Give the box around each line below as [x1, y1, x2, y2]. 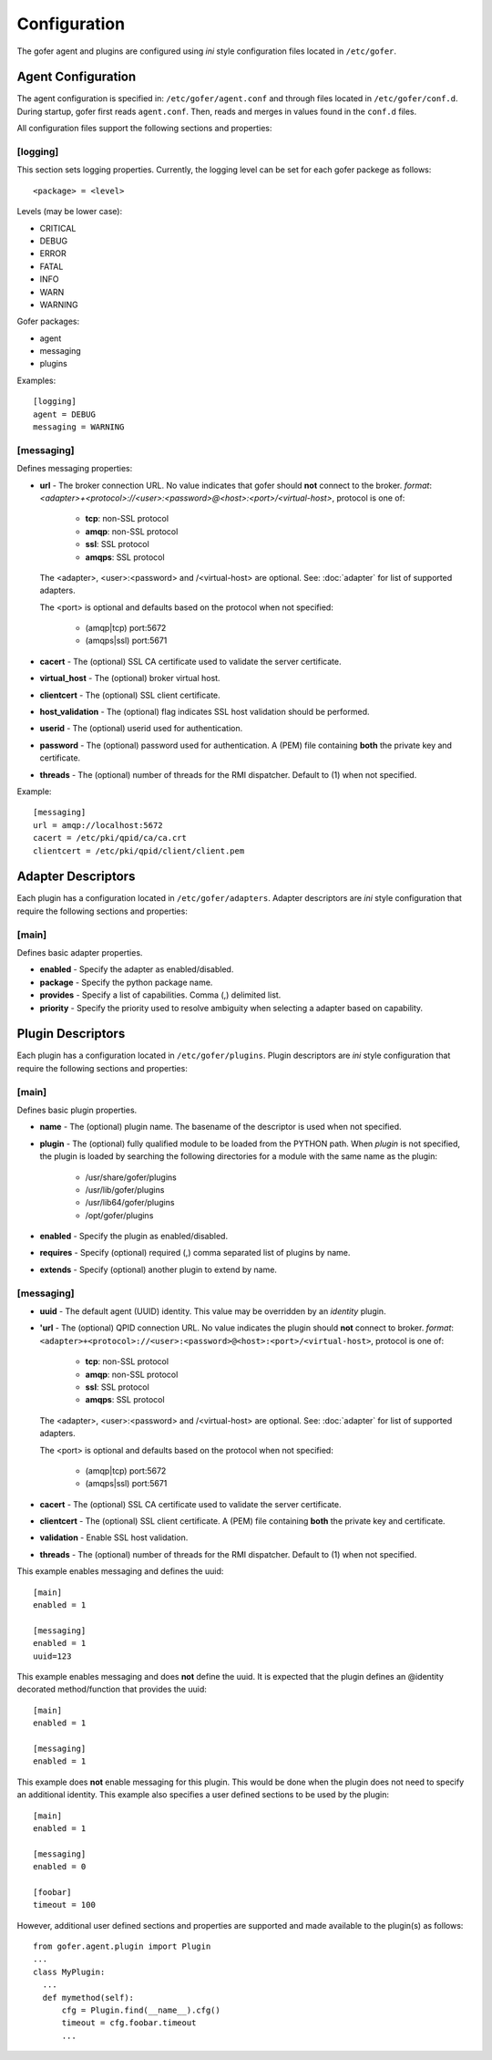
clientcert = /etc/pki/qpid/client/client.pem [33, 845, 245, 856]
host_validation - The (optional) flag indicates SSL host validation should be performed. [39, 707, 370, 718]
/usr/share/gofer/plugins [85, 1172, 177, 1183]
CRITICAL [39, 223, 77, 233]
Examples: [16, 375, 56, 386]
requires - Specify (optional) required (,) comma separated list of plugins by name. [39, 1247, 351, 1258]
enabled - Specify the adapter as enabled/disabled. [39, 964, 234, 975]
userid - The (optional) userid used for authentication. [39, 723, 243, 734]
